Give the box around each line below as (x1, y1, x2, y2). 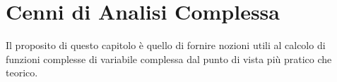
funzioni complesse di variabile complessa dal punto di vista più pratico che (6, 51, 332, 66)
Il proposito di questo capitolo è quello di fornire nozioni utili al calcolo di (6, 38, 326, 53)
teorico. (6, 65, 38, 80)
